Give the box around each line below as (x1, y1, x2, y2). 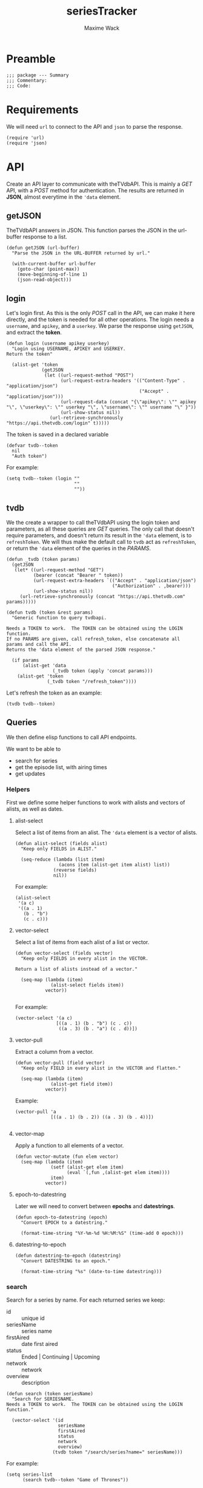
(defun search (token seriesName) (6, 1391, 94, 1397)
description (21, 1379, 50, 1387)
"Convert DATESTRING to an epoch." (21, 1258, 111, 1264)
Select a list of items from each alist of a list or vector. (15, 939, 150, 946)
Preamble (6, 52, 56, 66)
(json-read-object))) (17, 277, 72, 283)
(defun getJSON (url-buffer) (6, 245, 80, 251)
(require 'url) (6, 135, 45, 141)
